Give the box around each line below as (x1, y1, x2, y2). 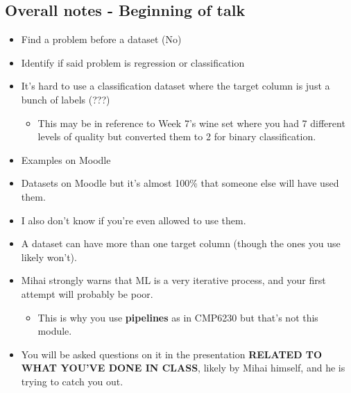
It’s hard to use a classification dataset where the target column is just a (21, 78, 330, 93)
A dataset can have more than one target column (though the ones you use (21, 236, 341, 251)
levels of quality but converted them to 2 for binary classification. (37, 129, 316, 144)
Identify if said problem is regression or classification (21, 55, 245, 69)
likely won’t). (21, 249, 77, 264)
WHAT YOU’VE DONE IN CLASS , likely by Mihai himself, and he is (21, 360, 345, 375)
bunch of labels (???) (21, 92, 110, 106)
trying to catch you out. (21, 374, 123, 388)
